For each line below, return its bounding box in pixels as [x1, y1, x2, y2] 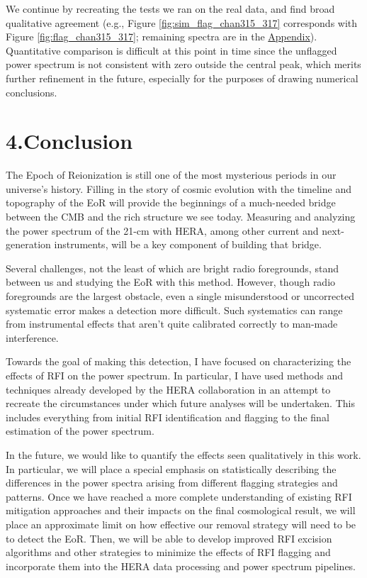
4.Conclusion [6, 126, 133, 155]
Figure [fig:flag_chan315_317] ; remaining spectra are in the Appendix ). [6, 29, 317, 44]
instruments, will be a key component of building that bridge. [54, 237, 322, 252]
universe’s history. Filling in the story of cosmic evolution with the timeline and [6, 181, 351, 196]
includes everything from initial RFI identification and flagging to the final [6, 409, 329, 424]
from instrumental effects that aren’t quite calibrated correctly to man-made [6, 316, 338, 331]
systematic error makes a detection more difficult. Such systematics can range [6, 302, 343, 317]
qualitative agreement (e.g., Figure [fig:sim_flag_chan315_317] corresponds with [6, 15, 358, 30]
